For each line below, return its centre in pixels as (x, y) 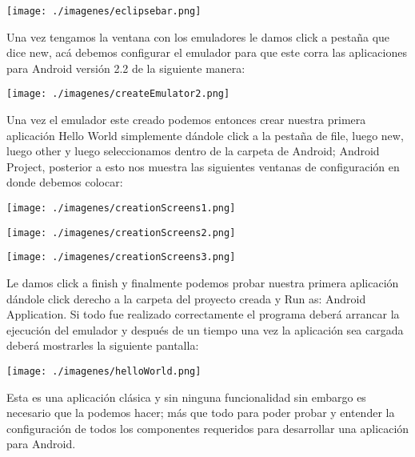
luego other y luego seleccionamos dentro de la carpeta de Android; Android (193, 151)
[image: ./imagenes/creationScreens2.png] (121, 233)
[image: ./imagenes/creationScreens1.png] (121, 208)
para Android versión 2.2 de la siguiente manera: (126, 68)
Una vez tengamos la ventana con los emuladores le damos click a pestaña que (198, 36)
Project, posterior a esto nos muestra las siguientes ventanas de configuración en (203, 166)
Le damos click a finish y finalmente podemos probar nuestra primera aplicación (203, 283)
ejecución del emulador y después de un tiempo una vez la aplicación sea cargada (205, 329)
